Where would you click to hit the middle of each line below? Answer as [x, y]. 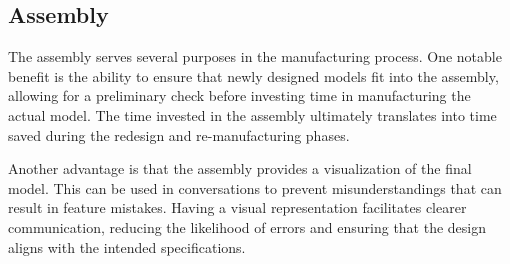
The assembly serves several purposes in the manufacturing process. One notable [255, 56]
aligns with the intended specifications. [127, 246]
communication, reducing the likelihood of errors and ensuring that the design [247, 226]
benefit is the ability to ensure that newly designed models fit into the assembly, [253, 75]
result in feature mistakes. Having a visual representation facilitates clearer [237, 207]
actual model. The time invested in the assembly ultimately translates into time [252, 114]
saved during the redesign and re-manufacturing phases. [179, 134]
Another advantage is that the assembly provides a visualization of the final [240, 168]
